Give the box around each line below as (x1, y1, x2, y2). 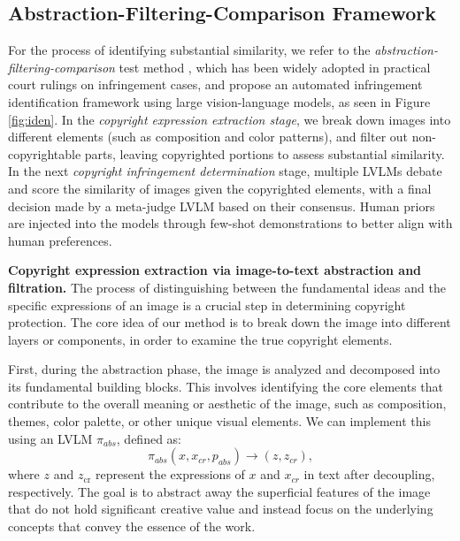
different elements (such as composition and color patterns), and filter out (8, 127, 409, 146)
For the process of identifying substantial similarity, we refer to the (8, 41, 371, 59)
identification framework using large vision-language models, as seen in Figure (8, 92, 431, 110)
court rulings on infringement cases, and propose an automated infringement (8, 75, 423, 94)
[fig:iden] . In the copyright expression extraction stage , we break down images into (8, 110, 451, 128)
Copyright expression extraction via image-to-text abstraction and (8, 261, 422, 279)
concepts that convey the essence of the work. (8, 517, 256, 536)
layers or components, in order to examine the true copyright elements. (8, 330, 393, 348)
